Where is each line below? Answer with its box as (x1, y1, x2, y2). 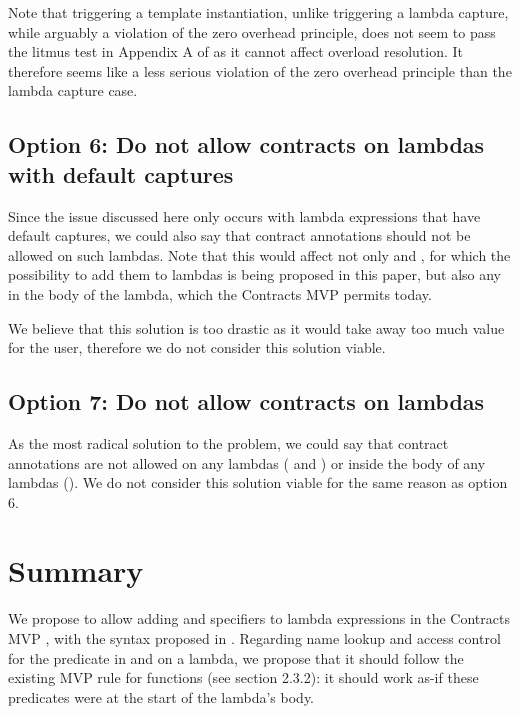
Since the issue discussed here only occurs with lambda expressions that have (8, 205, 481, 226)
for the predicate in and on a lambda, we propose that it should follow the (8, 647, 464, 668)
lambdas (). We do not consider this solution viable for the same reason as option (8, 472, 508, 493)
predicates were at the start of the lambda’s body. (8, 686, 315, 707)
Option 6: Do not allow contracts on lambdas (8, 129, 485, 160)
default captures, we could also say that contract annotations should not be (8, 225, 471, 246)
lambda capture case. (8, 80, 138, 101)
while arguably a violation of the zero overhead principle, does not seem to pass (8, 21, 496, 42)
